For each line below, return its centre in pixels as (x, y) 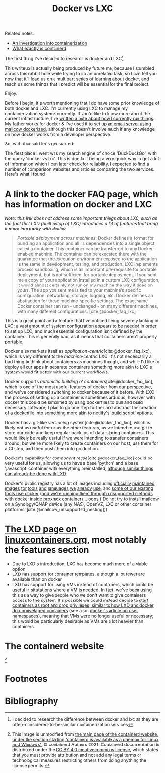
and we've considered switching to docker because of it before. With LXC (80, 392)
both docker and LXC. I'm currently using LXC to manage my (67, 108)
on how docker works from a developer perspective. (58, 134)
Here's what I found (25, 174)
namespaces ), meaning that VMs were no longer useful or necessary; (83, 616)
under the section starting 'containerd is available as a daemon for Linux (85, 739)
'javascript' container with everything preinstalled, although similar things (79, 468)
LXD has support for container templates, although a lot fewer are (79, 574)
